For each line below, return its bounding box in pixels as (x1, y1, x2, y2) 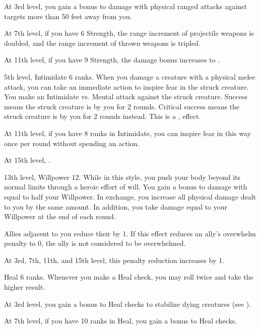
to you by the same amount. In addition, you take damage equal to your (4, 201, 228, 212)
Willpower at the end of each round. (4, 211, 116, 222)
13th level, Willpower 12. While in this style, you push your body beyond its (4, 171, 241, 182)
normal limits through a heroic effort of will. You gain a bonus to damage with (4, 181, 247, 192)
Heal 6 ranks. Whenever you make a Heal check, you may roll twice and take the (4, 272, 253, 282)
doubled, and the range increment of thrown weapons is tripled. (4, 37, 201, 48)
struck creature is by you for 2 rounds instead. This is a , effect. (4, 111, 201, 121)
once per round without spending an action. (4, 138, 140, 148)
